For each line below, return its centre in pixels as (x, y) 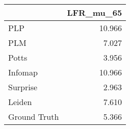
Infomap (23, 72)
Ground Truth (34, 117)
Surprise (23, 87)
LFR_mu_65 (95, 12)
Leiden (20, 102)
